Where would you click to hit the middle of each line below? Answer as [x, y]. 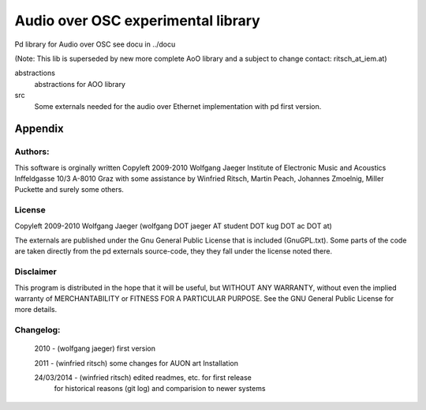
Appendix [39, 129]
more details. [36, 310]
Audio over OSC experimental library [137, 21]
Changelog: [37, 330]
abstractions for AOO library [80, 84]
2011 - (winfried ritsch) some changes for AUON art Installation [136, 363]
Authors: [32, 152]
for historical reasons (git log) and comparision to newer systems [160, 389]
